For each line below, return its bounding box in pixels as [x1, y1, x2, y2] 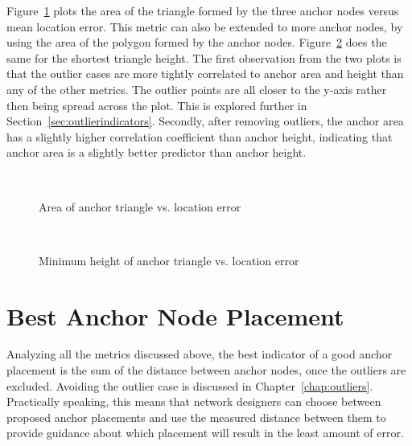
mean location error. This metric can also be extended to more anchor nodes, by [6, 18, 403, 35]
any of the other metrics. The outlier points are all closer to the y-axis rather [6, 80, 387, 97]
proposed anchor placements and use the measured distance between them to [6, 408, 386, 425]
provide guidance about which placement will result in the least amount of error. [6, 424, 404, 441]
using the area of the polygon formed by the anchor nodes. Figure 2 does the [6, 34, 387, 51]
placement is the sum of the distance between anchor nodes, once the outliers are [6, 362, 406, 378]
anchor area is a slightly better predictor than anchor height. [6, 144, 307, 161]
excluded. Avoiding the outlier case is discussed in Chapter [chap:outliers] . [6, 377, 373, 394]
